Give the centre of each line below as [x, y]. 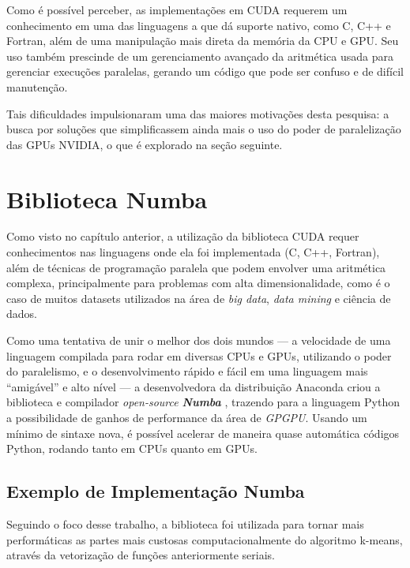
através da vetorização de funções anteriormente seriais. [141, 555]
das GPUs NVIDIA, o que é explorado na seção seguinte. [145, 144]
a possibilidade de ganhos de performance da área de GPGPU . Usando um [187, 417]
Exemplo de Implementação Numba [156, 491]
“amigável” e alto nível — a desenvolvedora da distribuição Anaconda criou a [194, 386]
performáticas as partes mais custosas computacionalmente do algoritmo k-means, [205, 539]
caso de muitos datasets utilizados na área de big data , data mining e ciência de [199, 298]
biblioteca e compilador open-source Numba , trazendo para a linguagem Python [203, 402]
